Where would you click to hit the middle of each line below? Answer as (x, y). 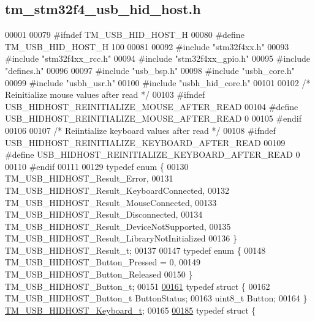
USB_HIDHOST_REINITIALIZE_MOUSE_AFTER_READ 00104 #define (152, 106)
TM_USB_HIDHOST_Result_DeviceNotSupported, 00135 (118, 226)
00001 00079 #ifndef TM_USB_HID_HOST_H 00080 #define (125, 35)
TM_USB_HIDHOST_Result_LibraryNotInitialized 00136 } (121, 238)
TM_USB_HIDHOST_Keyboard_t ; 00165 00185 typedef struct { (131, 310)
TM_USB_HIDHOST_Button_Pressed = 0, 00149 (103, 262)
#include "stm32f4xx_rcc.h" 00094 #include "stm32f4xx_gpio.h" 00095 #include (157, 58)
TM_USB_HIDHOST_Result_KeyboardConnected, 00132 (117, 190)
